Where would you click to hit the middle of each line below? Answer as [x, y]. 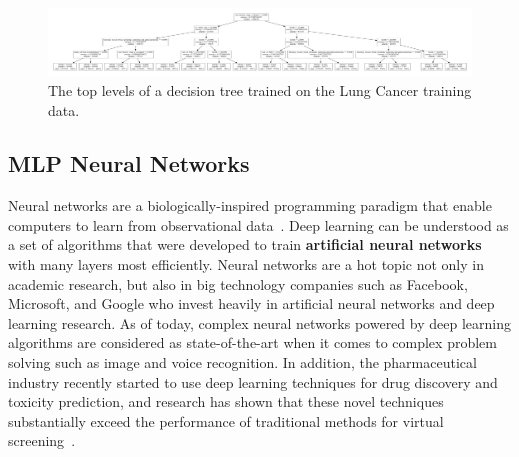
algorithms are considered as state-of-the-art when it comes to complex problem [252, 342]
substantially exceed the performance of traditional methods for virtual [226, 420]
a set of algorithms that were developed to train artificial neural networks [245, 244]
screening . [42, 440]
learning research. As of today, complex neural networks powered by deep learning [259, 322]
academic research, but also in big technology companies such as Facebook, [238, 283]
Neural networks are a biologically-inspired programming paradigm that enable [250, 205]
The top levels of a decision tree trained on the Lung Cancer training [260, 89]
